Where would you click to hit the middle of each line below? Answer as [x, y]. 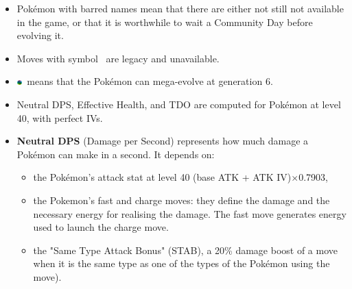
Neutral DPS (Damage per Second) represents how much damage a [163, 141]
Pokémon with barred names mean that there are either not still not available [180, 8]
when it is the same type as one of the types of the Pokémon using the [181, 263]
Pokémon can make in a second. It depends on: [116, 154]
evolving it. [40, 35]
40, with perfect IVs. [60, 117]
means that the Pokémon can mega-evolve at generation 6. [150, 81]
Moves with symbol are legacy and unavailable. [118, 58]
